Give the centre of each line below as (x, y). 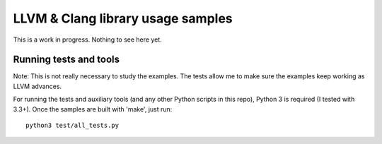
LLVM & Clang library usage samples (123, 18)
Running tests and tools (66, 60)
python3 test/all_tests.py (73, 126)
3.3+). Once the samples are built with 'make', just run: (93, 109)
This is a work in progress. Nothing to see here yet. (87, 40)
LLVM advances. (37, 86)
